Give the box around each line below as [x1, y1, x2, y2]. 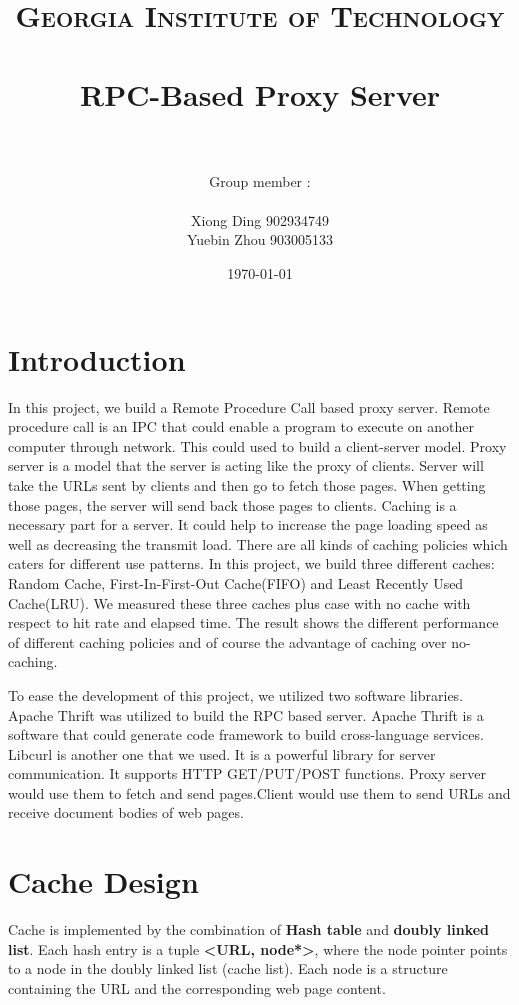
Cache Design [8, 861, 199, 902]
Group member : [209, 170, 311, 191]
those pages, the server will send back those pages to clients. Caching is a [8, 494, 457, 515]
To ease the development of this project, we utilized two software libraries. [8, 684, 464, 705]
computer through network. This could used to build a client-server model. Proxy [8, 435, 507, 456]
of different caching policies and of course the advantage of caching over [8, 631, 447, 652]
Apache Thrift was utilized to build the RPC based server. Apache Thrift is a [8, 704, 484, 725]
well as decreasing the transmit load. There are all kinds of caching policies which [8, 533, 508, 554]
